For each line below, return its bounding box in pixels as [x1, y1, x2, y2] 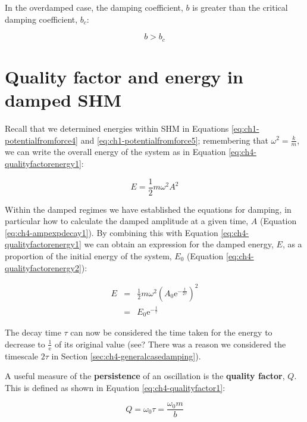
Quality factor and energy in [5, 64, 243, 88]
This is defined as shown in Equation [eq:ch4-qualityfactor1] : [5, 381, 225, 393]
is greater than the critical [192, 1, 288, 13]
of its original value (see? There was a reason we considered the [54, 337, 286, 350]
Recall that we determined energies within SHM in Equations [5, 122, 229, 134]
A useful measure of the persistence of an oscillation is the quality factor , [5, 370, 285, 382]
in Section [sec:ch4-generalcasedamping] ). [51, 349, 201, 362]
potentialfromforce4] [5, 134, 78, 146]
